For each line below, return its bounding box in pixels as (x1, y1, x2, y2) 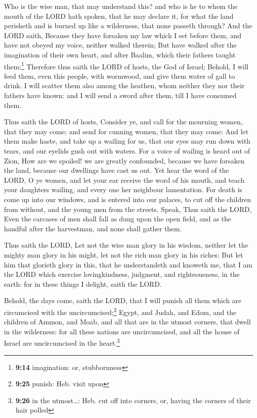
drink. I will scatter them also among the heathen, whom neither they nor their (4, 80, 245, 91)
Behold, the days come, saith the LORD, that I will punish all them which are (4, 295, 242, 306)
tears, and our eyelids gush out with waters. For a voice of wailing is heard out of (4, 145, 250, 156)
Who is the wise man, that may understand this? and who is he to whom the (4, 1, 238, 11)
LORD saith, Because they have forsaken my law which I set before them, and (4, 30, 242, 40)
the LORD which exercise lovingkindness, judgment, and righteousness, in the (4, 269, 240, 279)
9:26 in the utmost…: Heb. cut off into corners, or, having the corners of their (15, 395, 251, 405)
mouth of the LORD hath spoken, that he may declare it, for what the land (4, 10, 234, 21)
